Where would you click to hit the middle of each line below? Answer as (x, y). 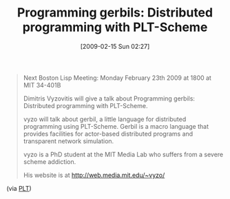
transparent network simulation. (69, 141)
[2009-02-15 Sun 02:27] (115, 46)
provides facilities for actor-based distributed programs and (108, 134)
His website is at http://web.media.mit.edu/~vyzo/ (94, 175)
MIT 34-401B (42, 85)
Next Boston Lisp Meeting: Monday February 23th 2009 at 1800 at (117, 78)
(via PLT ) (19, 188)
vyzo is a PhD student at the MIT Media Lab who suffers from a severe (123, 154)
